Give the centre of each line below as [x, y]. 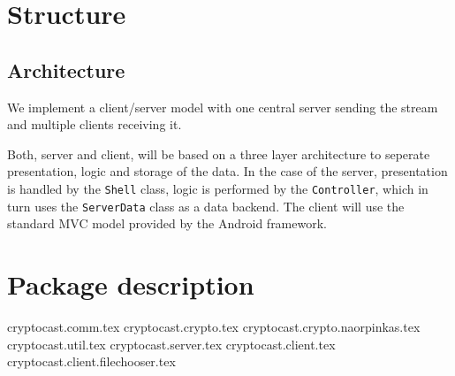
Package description [131, 284]
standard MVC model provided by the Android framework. [167, 223]
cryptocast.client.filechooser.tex [91, 361]
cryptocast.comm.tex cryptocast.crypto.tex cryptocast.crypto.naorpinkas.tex [214, 326]
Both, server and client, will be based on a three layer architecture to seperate [219, 153]
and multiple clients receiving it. [95, 124]
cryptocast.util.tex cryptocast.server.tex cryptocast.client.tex [171, 344]
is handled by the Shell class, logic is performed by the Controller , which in [218, 188]
